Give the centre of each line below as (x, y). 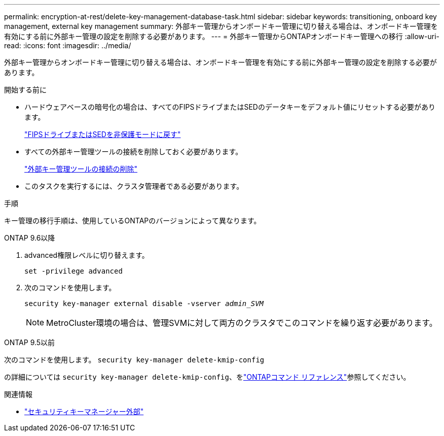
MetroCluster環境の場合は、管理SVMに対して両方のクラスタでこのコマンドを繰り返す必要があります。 (242, 323)
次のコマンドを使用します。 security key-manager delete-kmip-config (134, 360)
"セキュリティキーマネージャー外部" (84, 411)
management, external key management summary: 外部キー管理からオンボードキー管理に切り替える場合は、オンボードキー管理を (221, 26)
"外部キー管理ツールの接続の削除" (81, 169)
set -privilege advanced (73, 271)
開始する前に (25, 90)
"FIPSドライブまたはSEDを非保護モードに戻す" (103, 134)
